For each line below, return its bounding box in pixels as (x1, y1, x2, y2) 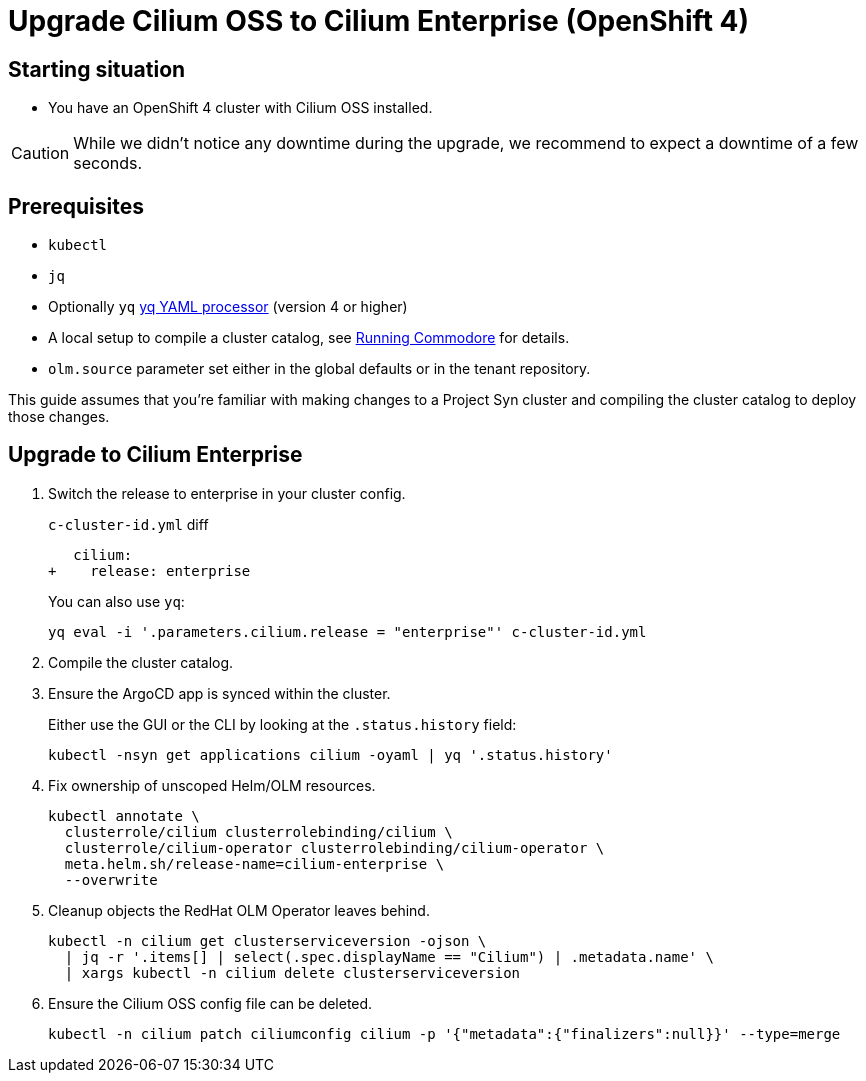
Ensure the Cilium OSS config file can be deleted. (48, 994, 373, 1012)
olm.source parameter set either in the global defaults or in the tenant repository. (48, 360, 591, 378)
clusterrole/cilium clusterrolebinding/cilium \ (64, 823, 453, 840)
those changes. (8, 408, 110, 426)
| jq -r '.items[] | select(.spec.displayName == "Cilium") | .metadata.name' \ (64, 948, 714, 965)
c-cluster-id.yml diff (48, 515, 209, 533)
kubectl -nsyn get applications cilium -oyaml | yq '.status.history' (48, 746, 613, 763)
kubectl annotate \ (48, 807, 200, 824)
